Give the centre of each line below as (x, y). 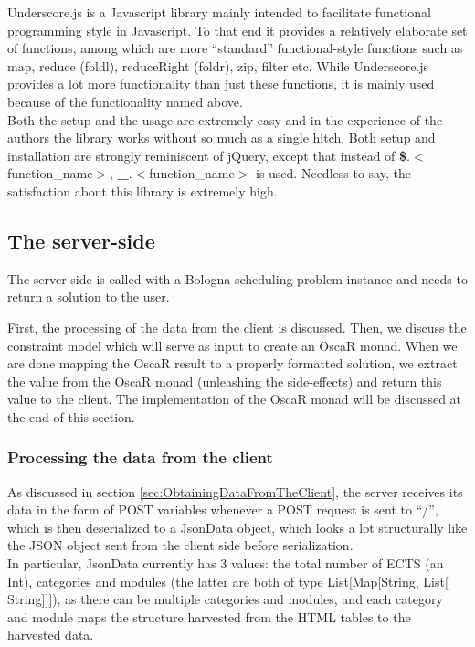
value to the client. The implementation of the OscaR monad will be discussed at (235, 399)
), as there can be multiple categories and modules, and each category (248, 599)
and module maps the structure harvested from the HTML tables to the (209, 616)
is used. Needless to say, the (333, 173)
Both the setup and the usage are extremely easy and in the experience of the (225, 119)
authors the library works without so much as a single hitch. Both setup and (222, 138)
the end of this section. (71, 416)
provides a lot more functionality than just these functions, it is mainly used (221, 84)
